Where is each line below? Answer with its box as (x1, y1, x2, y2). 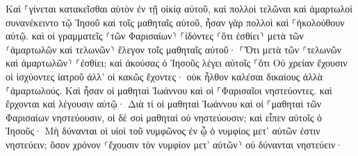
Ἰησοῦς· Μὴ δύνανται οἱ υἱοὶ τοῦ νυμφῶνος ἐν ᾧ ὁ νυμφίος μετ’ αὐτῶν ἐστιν (6, 123, 320, 138)
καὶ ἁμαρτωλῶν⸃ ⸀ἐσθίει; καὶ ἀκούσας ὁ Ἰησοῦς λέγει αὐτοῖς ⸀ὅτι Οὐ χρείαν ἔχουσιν (6, 55, 348, 70)
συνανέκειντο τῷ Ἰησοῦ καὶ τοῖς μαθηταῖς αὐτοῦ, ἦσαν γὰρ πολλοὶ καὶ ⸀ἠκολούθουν (6, 15, 345, 29)
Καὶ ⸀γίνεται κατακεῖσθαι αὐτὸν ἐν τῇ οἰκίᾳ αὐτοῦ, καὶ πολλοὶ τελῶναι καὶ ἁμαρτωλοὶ (6, 1, 353, 15)
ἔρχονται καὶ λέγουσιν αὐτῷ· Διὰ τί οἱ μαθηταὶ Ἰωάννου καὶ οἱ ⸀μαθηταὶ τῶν (6, 96, 322, 111)
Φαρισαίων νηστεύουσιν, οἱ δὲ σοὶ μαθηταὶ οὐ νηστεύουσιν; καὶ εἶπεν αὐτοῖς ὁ (6, 110, 323, 124)
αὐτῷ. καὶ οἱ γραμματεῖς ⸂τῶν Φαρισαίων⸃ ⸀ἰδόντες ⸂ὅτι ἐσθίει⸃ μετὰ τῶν (6, 28, 304, 43)
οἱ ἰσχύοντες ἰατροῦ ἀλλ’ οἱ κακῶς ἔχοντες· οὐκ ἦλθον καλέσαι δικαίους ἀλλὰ (6, 69, 323, 83)
